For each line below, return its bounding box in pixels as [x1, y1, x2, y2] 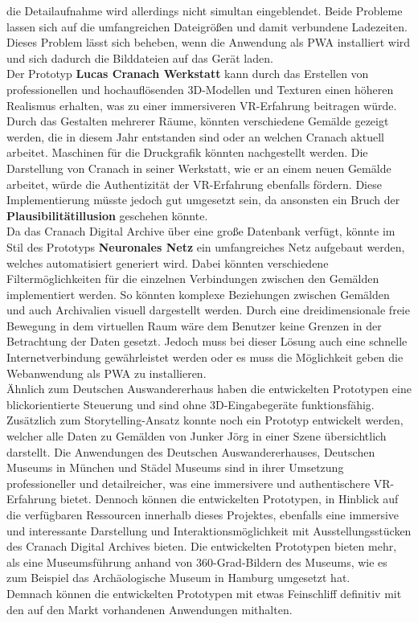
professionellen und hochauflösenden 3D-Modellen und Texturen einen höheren [6, 80, 394, 97]
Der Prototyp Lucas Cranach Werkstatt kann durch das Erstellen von [6, 65, 369, 82]
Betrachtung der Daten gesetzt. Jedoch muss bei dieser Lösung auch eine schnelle [6, 333, 408, 350]
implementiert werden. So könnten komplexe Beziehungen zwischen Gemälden [6, 285, 390, 302]
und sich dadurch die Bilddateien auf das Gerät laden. [6, 49, 273, 66]
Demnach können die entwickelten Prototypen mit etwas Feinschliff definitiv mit [6, 584, 402, 601]
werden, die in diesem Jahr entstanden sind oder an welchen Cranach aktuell [6, 128, 384, 145]
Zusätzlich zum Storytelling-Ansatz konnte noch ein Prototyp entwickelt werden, [6, 412, 404, 428]
